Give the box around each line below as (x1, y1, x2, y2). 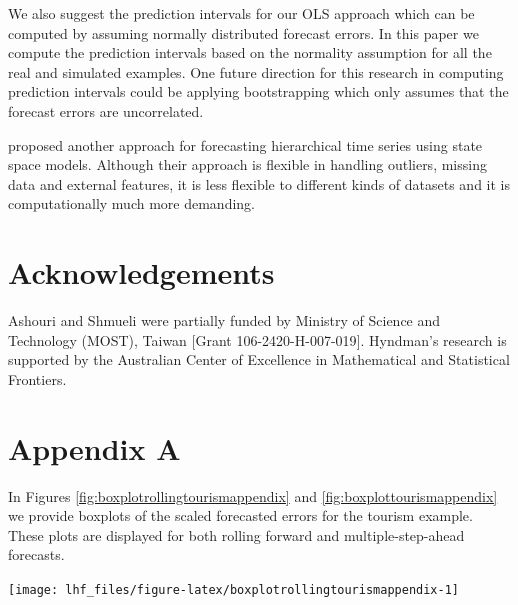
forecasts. (8, 544, 65, 565)
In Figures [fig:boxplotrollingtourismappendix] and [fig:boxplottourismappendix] (8, 485, 498, 506)
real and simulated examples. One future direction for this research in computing (8, 61, 504, 82)
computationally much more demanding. (8, 193, 256, 214)
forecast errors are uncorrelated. (8, 100, 204, 121)
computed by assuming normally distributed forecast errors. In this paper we (8, 22, 479, 43)
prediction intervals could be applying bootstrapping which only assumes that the (8, 81, 509, 102)
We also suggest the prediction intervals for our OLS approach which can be (8, 3, 475, 23)
